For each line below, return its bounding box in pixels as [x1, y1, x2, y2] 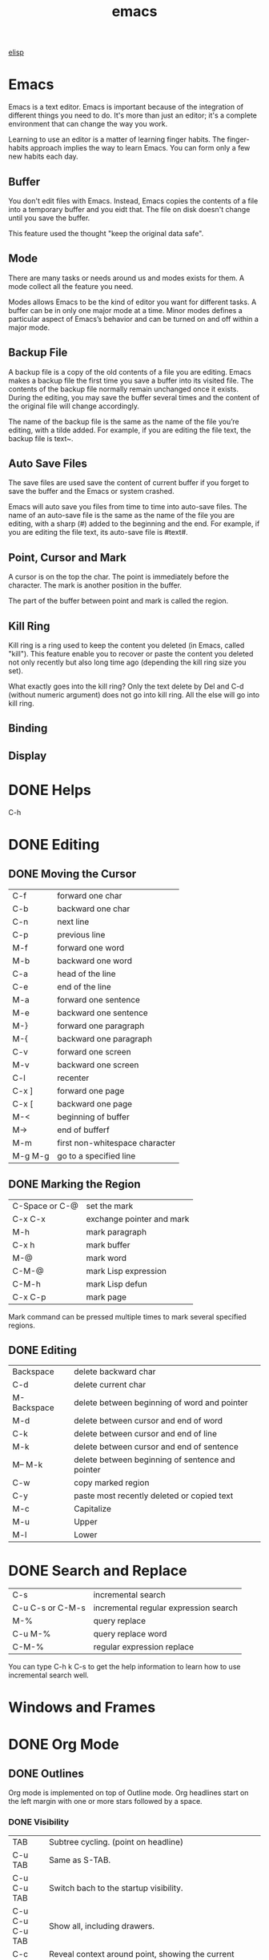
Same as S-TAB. [49, 1854, 111, 1866]
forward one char [57, 890, 122, 901]
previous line [57, 929, 106, 940]
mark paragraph [86, 1226, 147, 1237]
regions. [8, 1320, 36, 1330]
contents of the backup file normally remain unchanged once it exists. [8, 384, 239, 394]
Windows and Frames [8, 1698, 156, 1717]
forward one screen [57, 1046, 131, 1057]
